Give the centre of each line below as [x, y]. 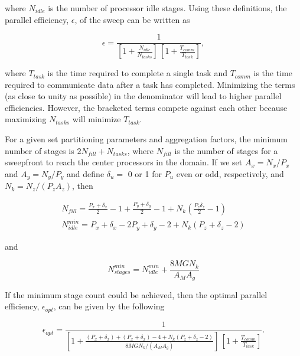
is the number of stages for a [226, 150]
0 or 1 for [145, 173]
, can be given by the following [109, 306]
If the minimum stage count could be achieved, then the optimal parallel [136, 294]
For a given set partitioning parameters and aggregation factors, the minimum [146, 139]
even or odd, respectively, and [230, 173]
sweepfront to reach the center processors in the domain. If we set [124, 162]
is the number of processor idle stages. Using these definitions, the [167, 8]
